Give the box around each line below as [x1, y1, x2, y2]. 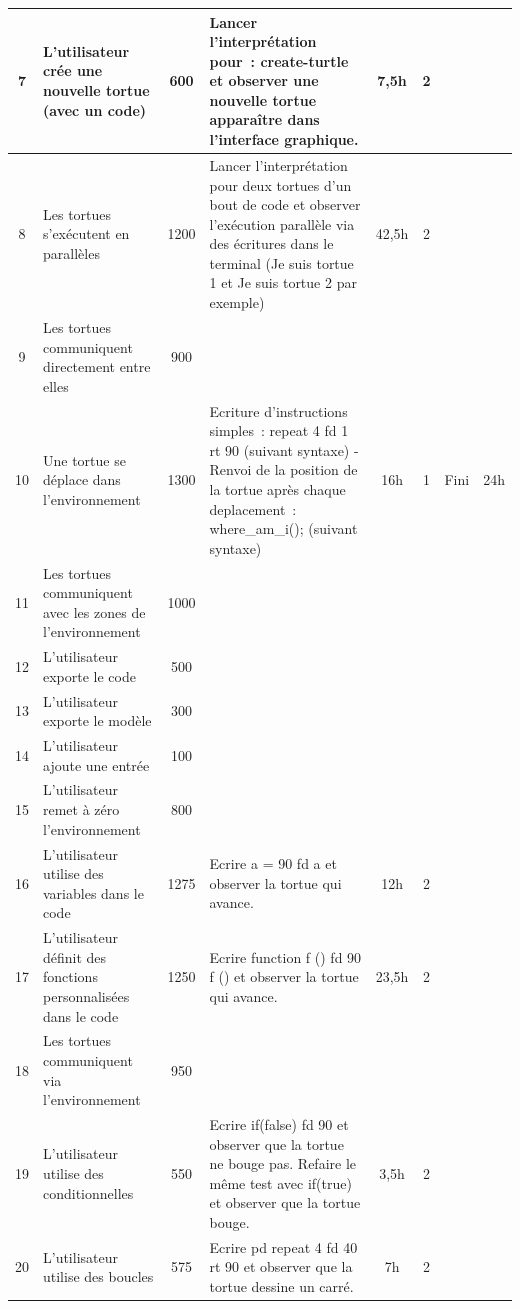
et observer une [209, 70, 319, 91]
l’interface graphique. [209, 129, 359, 150]
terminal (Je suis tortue [209, 252, 354, 273]
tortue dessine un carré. [209, 1275, 354, 1296]
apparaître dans [209, 109, 320, 130]
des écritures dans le [209, 233, 334, 254]
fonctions [43, 966, 98, 987]
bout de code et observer [209, 194, 361, 215]
